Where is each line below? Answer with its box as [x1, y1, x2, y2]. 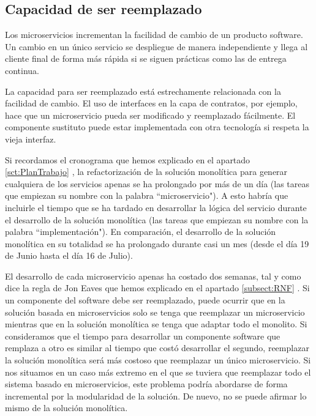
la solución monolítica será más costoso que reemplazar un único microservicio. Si [5, 354, 311, 366]
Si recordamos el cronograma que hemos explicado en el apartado [5, 153, 250, 166]
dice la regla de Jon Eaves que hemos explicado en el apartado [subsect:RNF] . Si [5, 281, 310, 294]
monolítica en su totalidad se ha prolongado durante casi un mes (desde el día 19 [5, 237, 309, 250]
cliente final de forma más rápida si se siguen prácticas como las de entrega [5, 52, 287, 65]
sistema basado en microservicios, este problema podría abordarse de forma [5, 377, 288, 390]
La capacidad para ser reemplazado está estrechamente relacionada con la [5, 84, 281, 97]
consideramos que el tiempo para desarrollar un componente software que [5, 329, 280, 342]
